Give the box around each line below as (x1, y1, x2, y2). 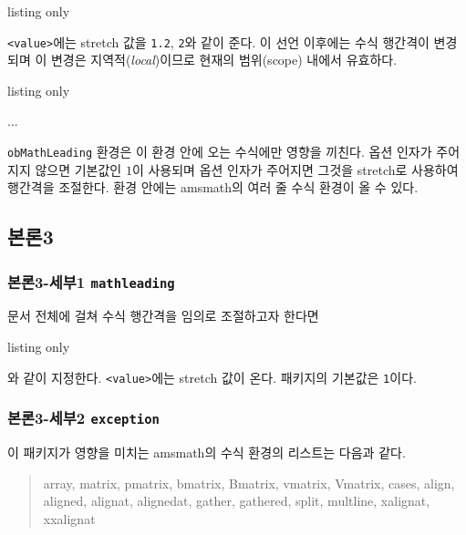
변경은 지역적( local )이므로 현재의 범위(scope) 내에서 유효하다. (50, 50, 398, 69)
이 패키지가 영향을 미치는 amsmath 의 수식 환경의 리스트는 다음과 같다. (7, 443, 406, 462)
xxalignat (43, 509, 96, 528)
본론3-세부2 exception (7, 406, 160, 429)
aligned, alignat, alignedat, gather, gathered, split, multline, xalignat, (43, 491, 430, 510)
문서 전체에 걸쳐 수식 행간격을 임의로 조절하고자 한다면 (7, 306, 319, 325)
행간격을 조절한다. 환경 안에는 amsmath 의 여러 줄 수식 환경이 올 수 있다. (7, 178, 419, 197)
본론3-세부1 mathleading (7, 270, 175, 293)
